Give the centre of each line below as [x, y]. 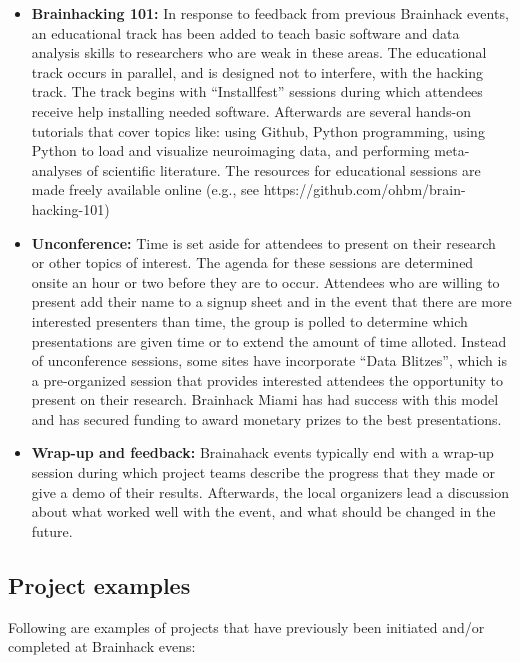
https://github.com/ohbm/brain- [364, 189]
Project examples [99, 584]
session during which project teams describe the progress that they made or [263, 472]
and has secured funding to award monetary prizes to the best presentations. [266, 418]
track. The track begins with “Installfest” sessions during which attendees [257, 91]
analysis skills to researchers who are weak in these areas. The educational [259, 52]
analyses [57, 169]
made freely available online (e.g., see [145, 189]
